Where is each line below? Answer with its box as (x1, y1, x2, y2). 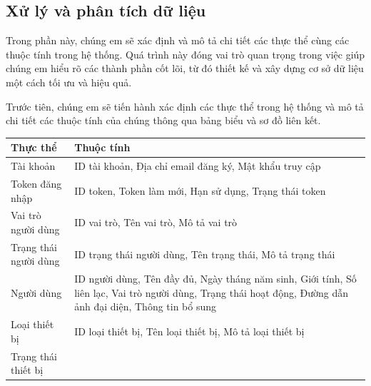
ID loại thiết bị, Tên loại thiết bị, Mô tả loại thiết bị (74, 324, 305, 339)
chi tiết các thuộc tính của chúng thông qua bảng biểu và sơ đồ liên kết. (6, 113, 321, 128)
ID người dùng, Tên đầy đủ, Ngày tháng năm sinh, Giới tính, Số (74, 271, 357, 286)
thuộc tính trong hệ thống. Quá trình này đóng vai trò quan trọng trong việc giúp (6, 46, 365, 61)
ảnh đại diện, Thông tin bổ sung (74, 299, 217, 314)
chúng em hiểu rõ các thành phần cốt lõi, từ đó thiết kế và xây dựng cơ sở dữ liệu (6, 61, 364, 76)
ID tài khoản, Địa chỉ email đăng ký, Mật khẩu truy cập (74, 158, 321, 173)
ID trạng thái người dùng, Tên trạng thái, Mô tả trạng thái (74, 246, 335, 261)
